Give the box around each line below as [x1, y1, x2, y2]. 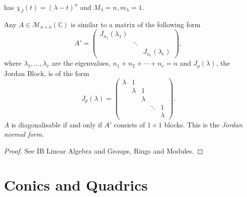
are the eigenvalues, [51, 58, 111, 68]
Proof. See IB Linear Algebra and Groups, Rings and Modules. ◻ [4, 145, 204, 156]
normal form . [4, 129, 44, 139]
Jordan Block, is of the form [4, 68, 89, 78]
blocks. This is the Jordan [164, 119, 243, 129]
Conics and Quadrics [4, 174, 148, 195]
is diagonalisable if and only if [11, 119, 102, 129]
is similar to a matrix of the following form [71, 19, 201, 29]
